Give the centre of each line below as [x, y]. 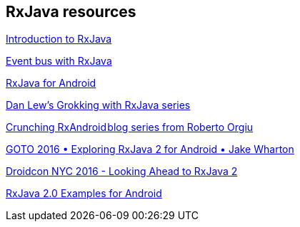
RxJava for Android [51, 83]
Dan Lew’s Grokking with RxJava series [98, 105]
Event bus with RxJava [59, 61]
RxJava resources [71, 12]
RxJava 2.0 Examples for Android [84, 194]
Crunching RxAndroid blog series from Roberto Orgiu [130, 127]
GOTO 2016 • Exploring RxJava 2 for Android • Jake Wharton [150, 149]
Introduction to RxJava [59, 39]
